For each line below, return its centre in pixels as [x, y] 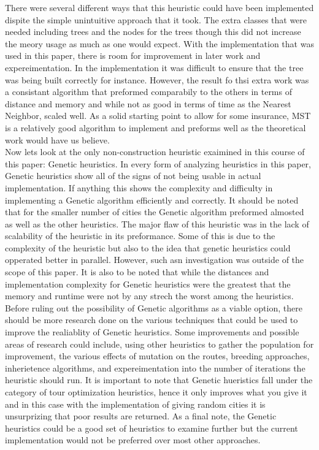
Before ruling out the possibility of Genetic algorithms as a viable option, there [154, 307]
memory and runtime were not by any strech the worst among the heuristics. [149, 296]
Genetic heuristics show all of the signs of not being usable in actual [133, 176]
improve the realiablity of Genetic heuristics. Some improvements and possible [152, 332]
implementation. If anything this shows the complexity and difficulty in [139, 187]
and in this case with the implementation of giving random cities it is [135, 404]
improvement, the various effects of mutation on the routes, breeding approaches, [157, 356]
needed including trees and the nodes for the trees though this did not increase [153, 32]
